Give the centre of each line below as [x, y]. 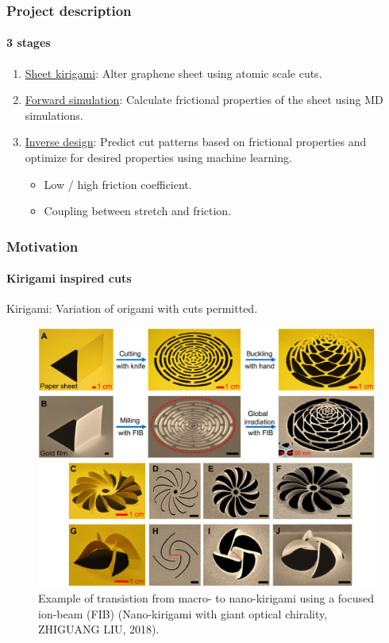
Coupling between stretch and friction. [138, 211]
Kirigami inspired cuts [69, 278]
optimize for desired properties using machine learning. [158, 158]
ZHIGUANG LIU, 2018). [99, 629]
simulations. [54, 115]
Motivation [42, 246]
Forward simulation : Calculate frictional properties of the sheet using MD [204, 100]
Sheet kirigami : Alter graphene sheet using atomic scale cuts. [173, 73]
